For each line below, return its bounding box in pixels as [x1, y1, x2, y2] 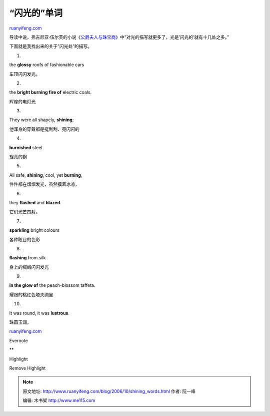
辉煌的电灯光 [9, 98, 36, 105]
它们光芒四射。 [9, 209, 40, 215]
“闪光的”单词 [9, 8, 63, 19]
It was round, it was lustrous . [9, 310, 70, 316]
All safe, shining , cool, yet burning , [9, 172, 82, 178]
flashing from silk [9, 255, 46, 261]
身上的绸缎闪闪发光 [9, 264, 49, 270]
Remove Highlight [9, 365, 46, 371]
